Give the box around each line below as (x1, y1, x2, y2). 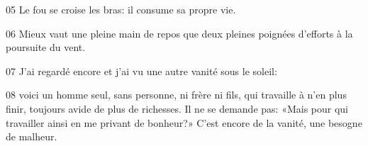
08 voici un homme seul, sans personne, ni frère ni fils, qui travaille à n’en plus (6, 87, 347, 102)
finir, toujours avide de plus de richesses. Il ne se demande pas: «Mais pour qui (6, 101, 348, 116)
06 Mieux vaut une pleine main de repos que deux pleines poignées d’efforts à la (6, 26, 353, 40)
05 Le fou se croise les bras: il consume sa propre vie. (6, 2, 236, 16)
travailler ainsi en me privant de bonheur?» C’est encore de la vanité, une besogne (6, 115, 362, 130)
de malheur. (6, 129, 57, 144)
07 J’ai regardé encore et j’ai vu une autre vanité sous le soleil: (6, 63, 277, 78)
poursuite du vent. (6, 40, 86, 55)
